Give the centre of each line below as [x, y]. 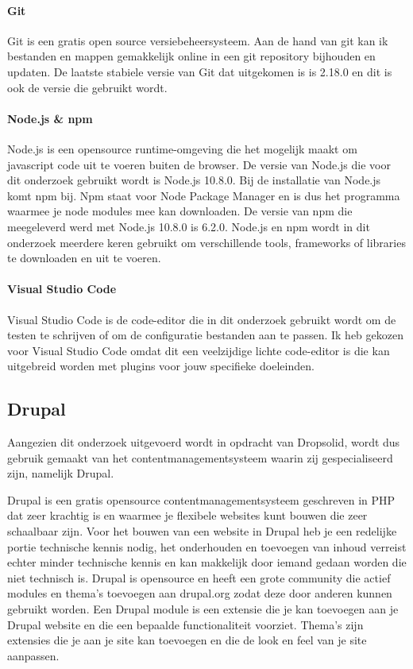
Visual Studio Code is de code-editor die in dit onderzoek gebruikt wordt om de [202, 319]
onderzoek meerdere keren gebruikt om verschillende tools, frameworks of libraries [206, 242]
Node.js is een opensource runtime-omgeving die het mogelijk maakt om [182, 148]
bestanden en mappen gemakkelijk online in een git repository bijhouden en [191, 56]
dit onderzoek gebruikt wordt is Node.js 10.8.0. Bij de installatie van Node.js [194, 180]
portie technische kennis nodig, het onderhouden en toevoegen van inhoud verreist [207, 546]
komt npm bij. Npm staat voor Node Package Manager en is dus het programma [204, 195]
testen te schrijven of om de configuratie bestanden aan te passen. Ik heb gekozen [205, 335]
